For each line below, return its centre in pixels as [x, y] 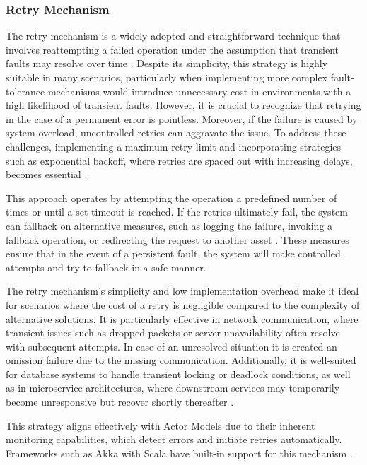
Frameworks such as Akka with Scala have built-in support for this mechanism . [179, 453]
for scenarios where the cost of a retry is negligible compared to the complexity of [183, 304]
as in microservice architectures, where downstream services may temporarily [173, 388]
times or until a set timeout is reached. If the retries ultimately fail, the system [177, 212]
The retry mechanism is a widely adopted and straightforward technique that [173, 36]
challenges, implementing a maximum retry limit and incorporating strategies [174, 146]
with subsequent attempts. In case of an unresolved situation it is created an [171, 346]
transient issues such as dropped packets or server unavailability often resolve [173, 332]
